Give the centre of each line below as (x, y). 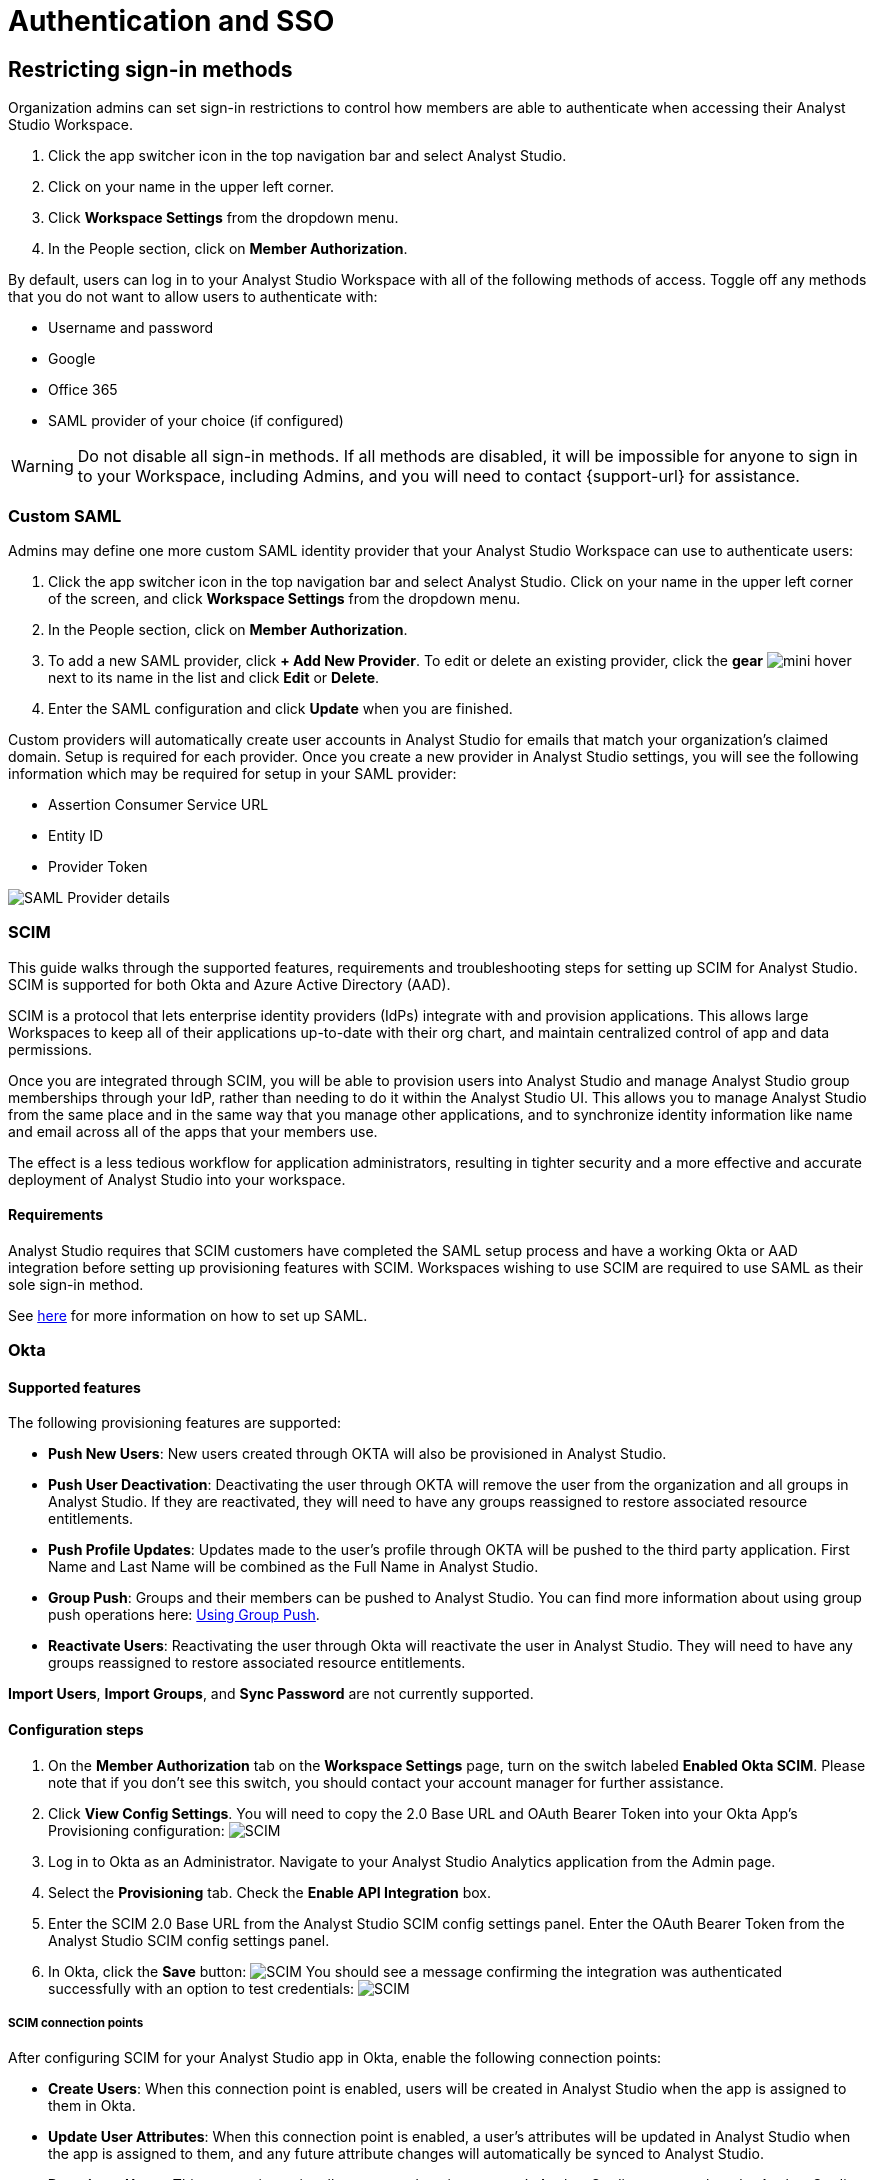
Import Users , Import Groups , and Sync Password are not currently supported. (271, 1694)
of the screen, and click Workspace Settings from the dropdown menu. (284, 598)
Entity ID (76, 835)
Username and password (131, 328)
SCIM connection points (76, 2023)
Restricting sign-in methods (150, 69)
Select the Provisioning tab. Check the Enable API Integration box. (269, 1892)
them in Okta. (92, 2106)
